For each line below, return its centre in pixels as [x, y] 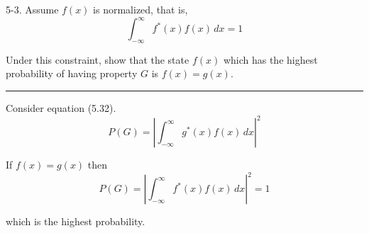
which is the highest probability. [76, 221]
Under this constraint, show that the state [98, 59]
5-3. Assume [32, 9]
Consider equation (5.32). [61, 108]
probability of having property [72, 73]
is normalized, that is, [141, 9]
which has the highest [270, 59]
